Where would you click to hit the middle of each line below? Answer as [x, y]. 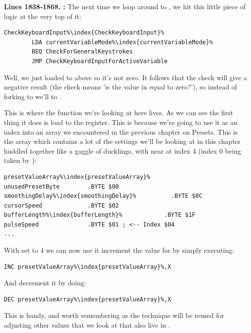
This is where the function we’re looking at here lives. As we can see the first [119, 113]
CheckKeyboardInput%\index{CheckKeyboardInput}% [84, 33]
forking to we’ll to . [33, 96]
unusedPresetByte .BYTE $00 [62, 186]
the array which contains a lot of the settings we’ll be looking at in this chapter [122, 141]
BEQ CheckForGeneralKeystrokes [82, 52]
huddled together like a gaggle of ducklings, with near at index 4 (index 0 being [123, 150]
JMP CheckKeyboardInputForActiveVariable [100, 61]
